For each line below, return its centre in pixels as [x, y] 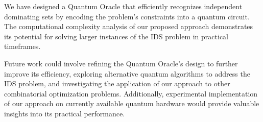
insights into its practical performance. [65, 113]
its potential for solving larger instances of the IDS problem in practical [116, 36]
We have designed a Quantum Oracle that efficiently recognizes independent [123, 6]
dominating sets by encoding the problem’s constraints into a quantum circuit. [127, 16]
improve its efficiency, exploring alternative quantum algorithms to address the [127, 73]
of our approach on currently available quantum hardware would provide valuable [132, 103]
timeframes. [22, 46]
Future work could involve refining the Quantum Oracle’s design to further [121, 63]
